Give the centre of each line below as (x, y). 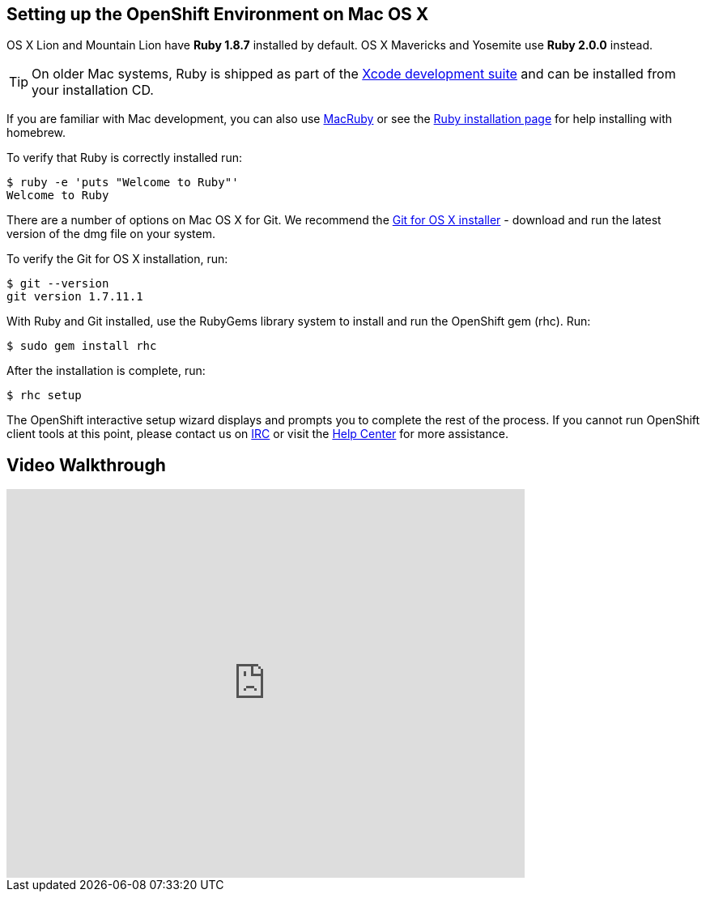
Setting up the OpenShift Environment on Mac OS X (218, 14)
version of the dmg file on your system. (111, 234)
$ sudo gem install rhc (82, 346)
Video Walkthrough (86, 465)
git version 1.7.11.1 (75, 297)
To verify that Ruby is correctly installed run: (124, 158)
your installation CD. (93, 90)
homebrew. (36, 133)
